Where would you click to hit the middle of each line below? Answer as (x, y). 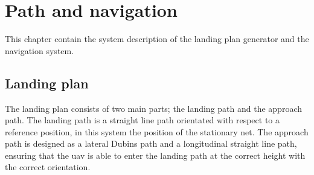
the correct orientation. (48, 167)
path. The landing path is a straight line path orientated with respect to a (142, 120)
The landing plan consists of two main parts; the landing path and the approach (153, 108)
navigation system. (40, 50)
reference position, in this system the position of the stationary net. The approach (157, 131)
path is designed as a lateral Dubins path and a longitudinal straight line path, (151, 143)
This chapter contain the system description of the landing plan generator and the (157, 39)
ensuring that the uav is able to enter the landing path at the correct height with (155, 155)
